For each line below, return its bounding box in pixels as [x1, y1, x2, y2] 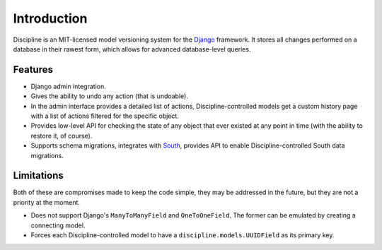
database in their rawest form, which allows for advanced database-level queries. [13, 44, 251, 53]
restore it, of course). [30, 131, 93, 140]
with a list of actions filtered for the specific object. [30, 112, 180, 120]
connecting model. [30, 221, 86, 230]
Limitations [13, 169, 64, 181]
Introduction [13, 11, 88, 26]
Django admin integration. [30, 82, 106, 90]
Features [13, 64, 53, 76]
